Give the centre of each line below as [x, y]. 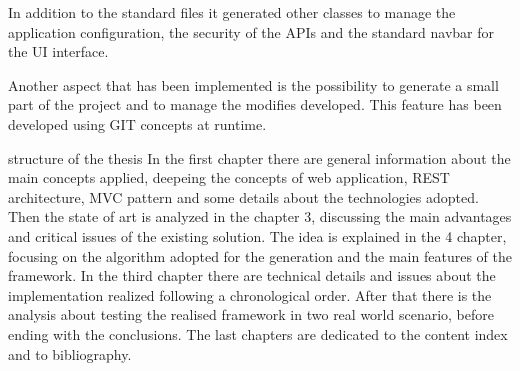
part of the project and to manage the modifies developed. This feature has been [255, 104]
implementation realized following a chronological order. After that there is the [250, 294]
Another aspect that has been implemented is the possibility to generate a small [253, 84]
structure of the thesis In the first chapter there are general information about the [259, 157]
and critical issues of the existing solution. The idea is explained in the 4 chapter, [257, 235]
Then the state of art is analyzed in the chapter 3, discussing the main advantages [260, 216]
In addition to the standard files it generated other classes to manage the [232, 12]
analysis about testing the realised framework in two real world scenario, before [251, 314]
